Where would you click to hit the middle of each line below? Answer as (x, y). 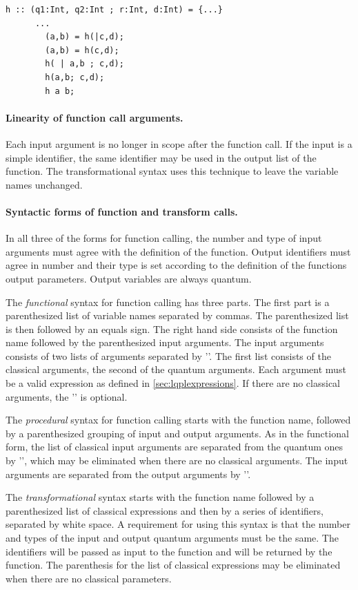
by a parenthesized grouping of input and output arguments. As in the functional (177, 433)
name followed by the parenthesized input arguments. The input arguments (165, 342)
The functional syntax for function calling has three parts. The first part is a (168, 302)
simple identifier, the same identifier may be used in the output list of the (161, 157)
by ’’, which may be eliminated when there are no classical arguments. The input (177, 460)
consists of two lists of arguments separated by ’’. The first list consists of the (168, 355)
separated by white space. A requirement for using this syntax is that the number (178, 524)
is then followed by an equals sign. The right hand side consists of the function (172, 329)
